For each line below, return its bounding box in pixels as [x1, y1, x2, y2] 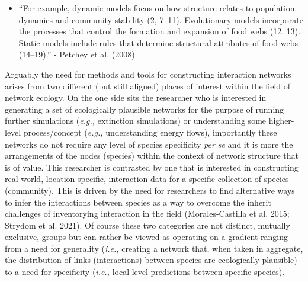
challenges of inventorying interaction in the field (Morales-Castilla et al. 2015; [5, 207, 290, 220]
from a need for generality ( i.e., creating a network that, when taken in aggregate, [5, 242, 303, 254]
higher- [268, 114, 294, 127]
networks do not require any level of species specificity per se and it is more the [5, 137, 293, 150]
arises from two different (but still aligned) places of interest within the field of [5, 79, 290, 92]
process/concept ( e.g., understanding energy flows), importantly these [23, 126, 277, 138]
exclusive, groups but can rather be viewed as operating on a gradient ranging [5, 230, 288, 243]
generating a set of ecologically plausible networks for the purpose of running [5, 102, 284, 115]
